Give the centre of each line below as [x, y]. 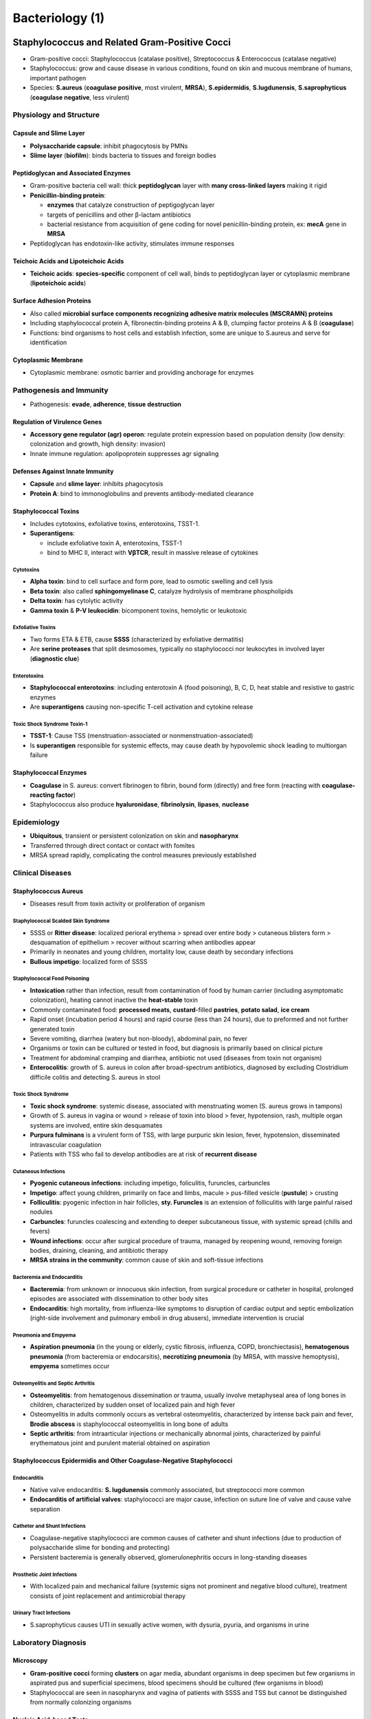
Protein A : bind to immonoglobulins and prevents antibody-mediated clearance [142, 493]
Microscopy [30, 1661]
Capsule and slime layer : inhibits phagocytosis [97, 484]
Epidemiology [36, 822]
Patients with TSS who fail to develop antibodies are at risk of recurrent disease [144, 1154]
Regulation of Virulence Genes [57, 421]
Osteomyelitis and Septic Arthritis [54, 1383]
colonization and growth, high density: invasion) [98, 444]
